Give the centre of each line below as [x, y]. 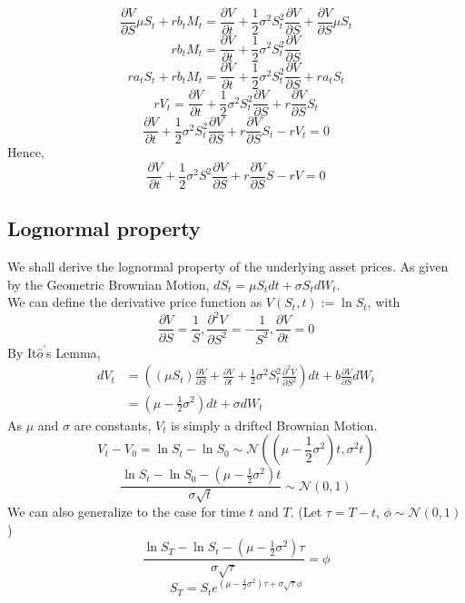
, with [384, 302]
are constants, [113, 425]
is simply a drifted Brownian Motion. [274, 425]
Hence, [26, 152]
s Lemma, [74, 352]
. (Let [306, 511]
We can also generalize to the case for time [126, 511]
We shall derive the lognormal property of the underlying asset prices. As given [228, 267]
